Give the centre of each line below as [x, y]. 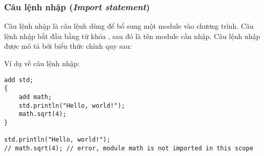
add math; [35, 97]
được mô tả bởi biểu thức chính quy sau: [68, 46]
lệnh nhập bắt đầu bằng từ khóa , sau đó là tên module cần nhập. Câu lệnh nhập [132, 36]
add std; [19, 80]
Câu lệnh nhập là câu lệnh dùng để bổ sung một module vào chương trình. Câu [129, 26]
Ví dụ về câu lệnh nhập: [42, 63]
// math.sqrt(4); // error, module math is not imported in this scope [129, 148]
